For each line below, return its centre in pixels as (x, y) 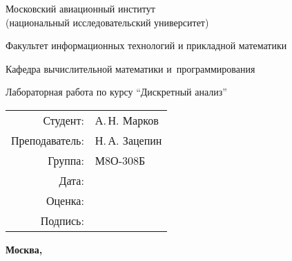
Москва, (24, 249)
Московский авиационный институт (80, 8)
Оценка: (65, 200)
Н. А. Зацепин (128, 140)
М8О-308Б (120, 160)
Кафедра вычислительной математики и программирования (130, 68)
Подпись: (62, 220)
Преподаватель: (48, 140)
